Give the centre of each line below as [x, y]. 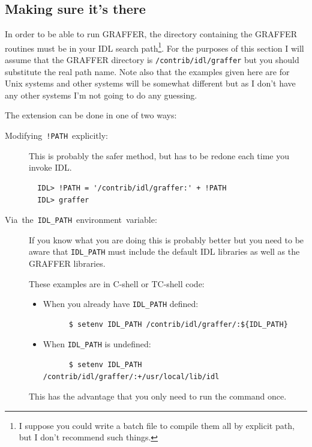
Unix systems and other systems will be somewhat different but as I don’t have [150, 83]
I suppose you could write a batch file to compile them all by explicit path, [157, 425]
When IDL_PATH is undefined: [97, 344]
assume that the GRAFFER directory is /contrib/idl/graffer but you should [152, 60]
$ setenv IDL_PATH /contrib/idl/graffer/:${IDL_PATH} [178, 324]
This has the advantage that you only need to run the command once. [158, 396]
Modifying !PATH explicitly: [56, 135]
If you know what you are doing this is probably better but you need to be [166, 239]
